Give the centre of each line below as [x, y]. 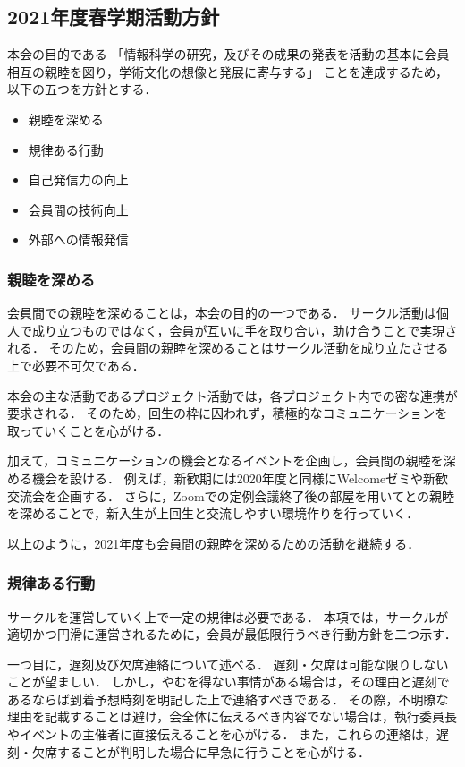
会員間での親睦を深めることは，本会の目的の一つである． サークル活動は [222, 313]
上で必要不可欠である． [76, 365]
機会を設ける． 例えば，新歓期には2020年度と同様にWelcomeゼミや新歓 [240, 477]
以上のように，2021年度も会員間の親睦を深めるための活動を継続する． [214, 543]
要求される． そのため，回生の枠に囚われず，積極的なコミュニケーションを [228, 413]
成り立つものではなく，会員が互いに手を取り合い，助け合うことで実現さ [245, 330]
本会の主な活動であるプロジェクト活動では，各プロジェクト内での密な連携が [232, 395]
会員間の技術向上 [78, 209]
